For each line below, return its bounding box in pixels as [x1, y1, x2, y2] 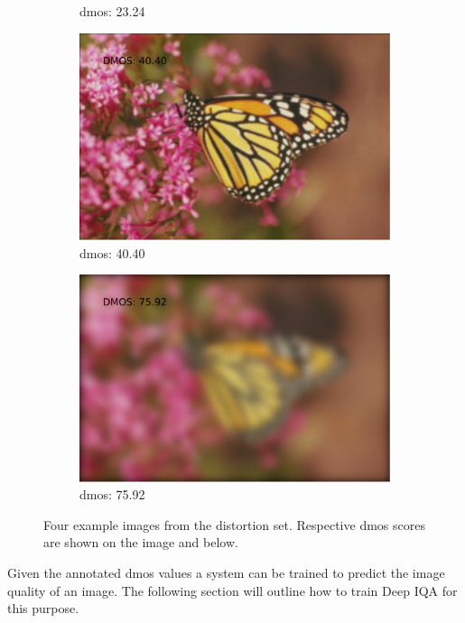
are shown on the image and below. [43, 533, 238, 552]
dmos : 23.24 [79, 2, 145, 20]
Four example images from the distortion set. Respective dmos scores [43, 515, 425, 534]
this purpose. [7, 599, 79, 618]
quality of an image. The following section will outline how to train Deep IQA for [7, 581, 458, 600]
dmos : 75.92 [79, 485, 145, 504]
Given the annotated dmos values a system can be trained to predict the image [7, 563, 445, 582]
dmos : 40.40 [79, 243, 145, 262]
